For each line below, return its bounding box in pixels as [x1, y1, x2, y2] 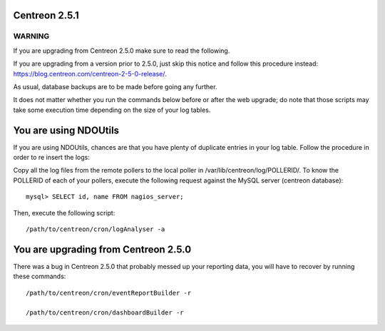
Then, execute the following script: [13, 208, 115, 217]
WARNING [13, 31, 50, 41]
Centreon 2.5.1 [13, 9, 80, 21]
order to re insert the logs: [13, 153, 91, 162]
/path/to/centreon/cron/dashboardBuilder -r [26, 309, 185, 317]
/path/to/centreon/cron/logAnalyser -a [26, 225, 165, 233]
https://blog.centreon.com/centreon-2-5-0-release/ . [13, 69, 167, 78]
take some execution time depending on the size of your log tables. [13, 106, 211, 114]
